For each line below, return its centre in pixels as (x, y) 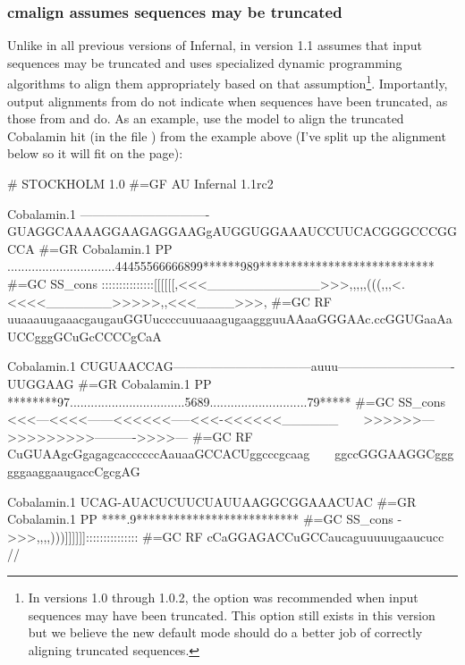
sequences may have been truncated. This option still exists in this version (232, 614)
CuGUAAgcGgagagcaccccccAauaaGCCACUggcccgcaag (159, 454)
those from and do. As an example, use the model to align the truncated (206, 118)
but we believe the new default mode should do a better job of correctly (225, 632)
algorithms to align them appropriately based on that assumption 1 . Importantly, (228, 82)
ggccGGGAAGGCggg (394, 454)
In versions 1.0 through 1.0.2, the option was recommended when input (223, 597)
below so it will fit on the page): (95, 153)
